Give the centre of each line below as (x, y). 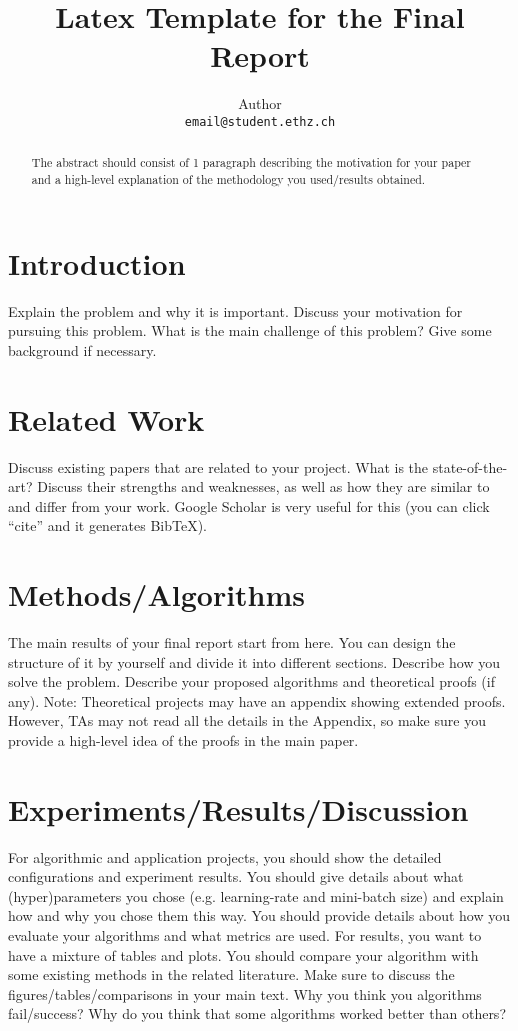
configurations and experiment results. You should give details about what (236, 876)
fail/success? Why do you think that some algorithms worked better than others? (257, 1013)
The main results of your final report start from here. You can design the (232, 642)
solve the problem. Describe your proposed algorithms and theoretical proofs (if (251, 681)
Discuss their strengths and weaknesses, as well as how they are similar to (263, 486)
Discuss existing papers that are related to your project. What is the (218, 466)
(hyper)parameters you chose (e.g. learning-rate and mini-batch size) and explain (256, 895)
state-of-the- (470, 466)
